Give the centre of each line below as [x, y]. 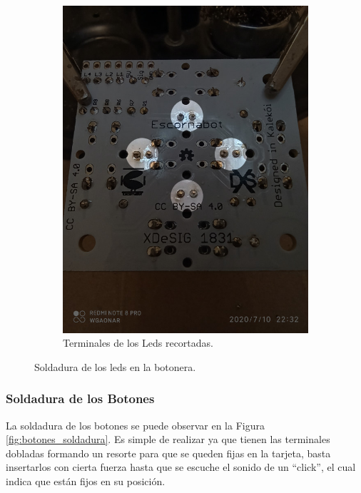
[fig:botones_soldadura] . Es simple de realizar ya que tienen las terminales [168, 439]
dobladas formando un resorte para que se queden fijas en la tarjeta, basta [168, 453]
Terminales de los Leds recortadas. [138, 343]
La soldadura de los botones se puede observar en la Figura [135, 425]
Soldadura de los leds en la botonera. [115, 366]
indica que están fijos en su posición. [86, 481]
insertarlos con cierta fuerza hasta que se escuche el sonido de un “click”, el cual [181, 467]
